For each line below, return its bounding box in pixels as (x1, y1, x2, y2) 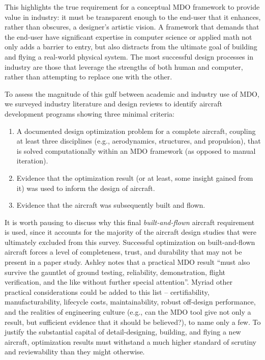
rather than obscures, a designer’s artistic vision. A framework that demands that (5, 21, 259, 32)
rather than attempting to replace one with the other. (5, 71, 172, 82)
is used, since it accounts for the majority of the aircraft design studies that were (5, 227, 256, 237)
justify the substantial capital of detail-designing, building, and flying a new (5, 326, 241, 337)
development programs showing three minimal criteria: (5, 108, 175, 119)
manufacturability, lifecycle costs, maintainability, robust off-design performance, (5, 296, 256, 307)
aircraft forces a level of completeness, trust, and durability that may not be (5, 246, 242, 257)
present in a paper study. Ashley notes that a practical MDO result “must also (5, 257, 250, 267)
